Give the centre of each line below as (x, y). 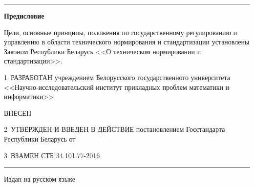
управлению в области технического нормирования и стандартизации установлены (127, 42)
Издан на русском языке (40, 179)
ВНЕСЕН (18, 113)
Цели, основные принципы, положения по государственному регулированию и (121, 32)
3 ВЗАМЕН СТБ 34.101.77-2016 (52, 155)
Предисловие (24, 16)
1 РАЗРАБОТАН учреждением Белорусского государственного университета (117, 77)
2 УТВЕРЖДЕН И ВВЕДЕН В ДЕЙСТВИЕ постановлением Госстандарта (115, 129)
